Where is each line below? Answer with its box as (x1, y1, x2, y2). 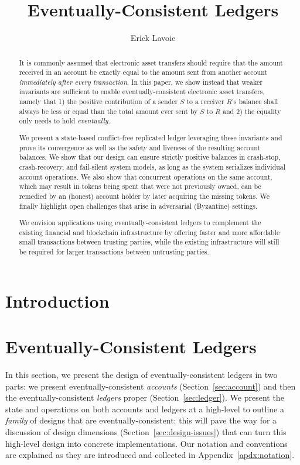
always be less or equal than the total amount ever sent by (19, 106, 198, 116)
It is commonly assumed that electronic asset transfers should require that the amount (19, 57, 283, 67)
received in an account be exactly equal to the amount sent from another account (19, 67, 268, 77)
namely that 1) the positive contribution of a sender (19, 97, 178, 106)
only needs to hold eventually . (19, 116, 110, 126)
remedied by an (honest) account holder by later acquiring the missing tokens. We (19, 191, 270, 201)
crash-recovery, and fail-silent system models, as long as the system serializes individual (19, 161, 286, 171)
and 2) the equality (223, 106, 281, 116)
